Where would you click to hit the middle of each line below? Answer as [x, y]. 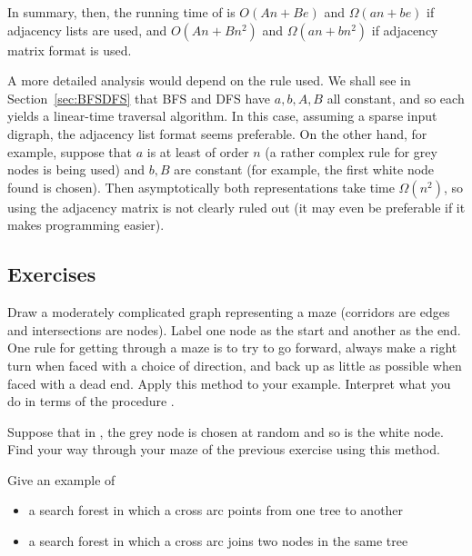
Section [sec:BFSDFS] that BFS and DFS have [139, 98]
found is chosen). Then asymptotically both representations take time [201, 187]
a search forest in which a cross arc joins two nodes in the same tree [218, 541]
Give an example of [61, 479]
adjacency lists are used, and [87, 30]
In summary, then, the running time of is [121, 12]
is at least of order [198, 151]
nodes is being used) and [76, 169]
